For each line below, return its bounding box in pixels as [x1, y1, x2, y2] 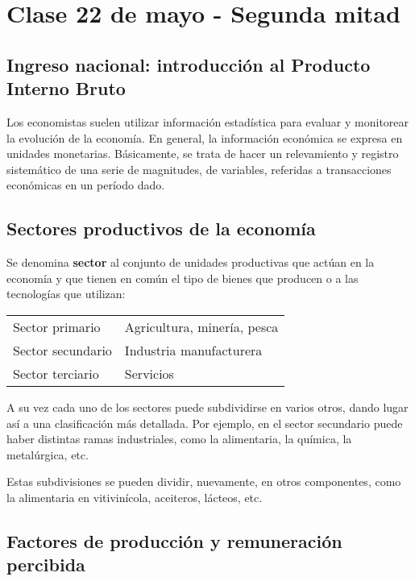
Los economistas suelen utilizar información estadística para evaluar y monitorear [6, 113, 409, 130]
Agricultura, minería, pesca [124, 317, 279, 336]
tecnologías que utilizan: [6, 285, 126, 302]
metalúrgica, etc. [6, 446, 89, 463]
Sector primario [13, 317, 101, 336]
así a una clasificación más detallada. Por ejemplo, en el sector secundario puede [6, 414, 403, 431]
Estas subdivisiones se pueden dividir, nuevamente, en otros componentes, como [6, 473, 401, 490]
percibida [6, 552, 85, 577]
